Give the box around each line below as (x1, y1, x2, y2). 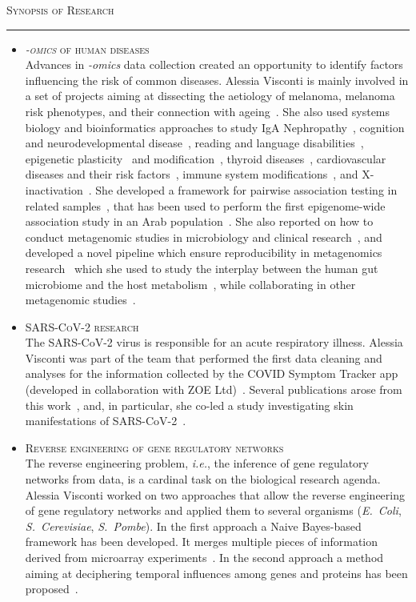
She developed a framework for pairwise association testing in (95, 181, 398, 198)
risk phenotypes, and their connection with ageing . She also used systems (25, 102, 390, 119)
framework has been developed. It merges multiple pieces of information (25, 533, 378, 550)
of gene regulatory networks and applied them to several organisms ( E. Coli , (25, 502, 402, 519)
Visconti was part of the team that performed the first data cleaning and (25, 349, 382, 366)
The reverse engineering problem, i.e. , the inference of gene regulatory (25, 455, 369, 472)
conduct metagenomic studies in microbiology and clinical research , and (25, 228, 382, 245)
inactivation (25, 181, 83, 198)
